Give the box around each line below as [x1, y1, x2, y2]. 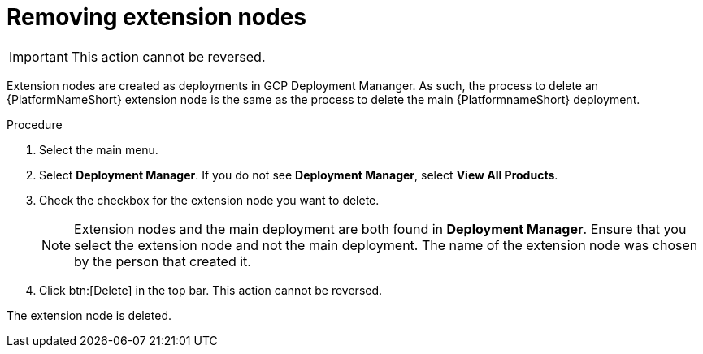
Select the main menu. [39, 142, 158, 157]
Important [9, 48, 68, 65]
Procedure [7, 117, 63, 132]
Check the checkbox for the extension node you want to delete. [39, 192, 380, 207]
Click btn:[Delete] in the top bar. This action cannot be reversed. [39, 283, 383, 297]
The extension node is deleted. [7, 308, 171, 322]
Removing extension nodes [7, 3, 307, 31]
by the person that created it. [74, 253, 251, 270]
